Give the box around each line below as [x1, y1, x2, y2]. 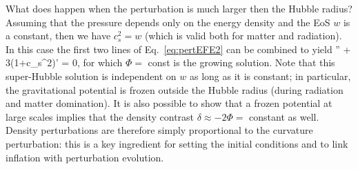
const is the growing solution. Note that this [148, 55, 335, 70]
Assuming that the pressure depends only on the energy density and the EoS [6, 14, 330, 29]
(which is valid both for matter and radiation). [144, 28, 342, 43]
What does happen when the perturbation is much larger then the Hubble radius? [6, 1, 352, 15]
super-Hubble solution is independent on [6, 68, 177, 83]
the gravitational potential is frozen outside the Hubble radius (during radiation [6, 82, 344, 97]
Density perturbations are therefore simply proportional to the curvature [6, 123, 313, 137]
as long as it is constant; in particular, [190, 68, 351, 83]
